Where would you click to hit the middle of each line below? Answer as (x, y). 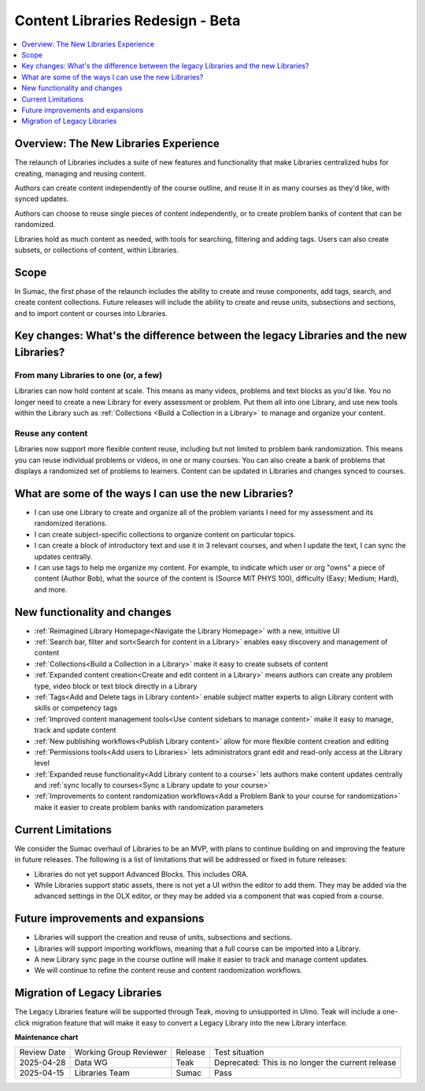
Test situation (239, 1052)
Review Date (42, 1052)
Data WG (91, 1063)
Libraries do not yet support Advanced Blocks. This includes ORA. (141, 874)
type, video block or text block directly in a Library (116, 686)
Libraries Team (102, 1073)
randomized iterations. (71, 523)
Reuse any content (51, 433)
